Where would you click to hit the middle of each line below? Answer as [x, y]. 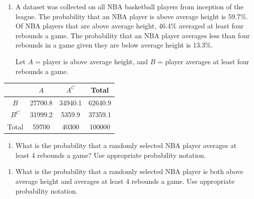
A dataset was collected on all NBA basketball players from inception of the [129, 6]
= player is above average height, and [92, 61]
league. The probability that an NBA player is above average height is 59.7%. [132, 16]
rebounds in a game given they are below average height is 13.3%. [114, 45]
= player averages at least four [203, 61]
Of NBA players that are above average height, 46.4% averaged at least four [129, 26]
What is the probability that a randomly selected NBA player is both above [129, 171]
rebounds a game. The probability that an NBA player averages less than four [133, 35]
